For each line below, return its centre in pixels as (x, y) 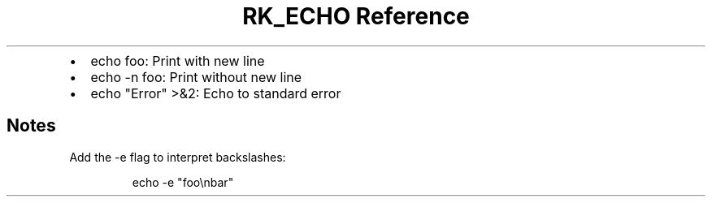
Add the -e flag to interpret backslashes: (178, 157)
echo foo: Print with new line (178, 60)
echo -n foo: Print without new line (196, 77)
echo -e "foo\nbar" (183, 182)
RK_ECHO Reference (356, 16)
